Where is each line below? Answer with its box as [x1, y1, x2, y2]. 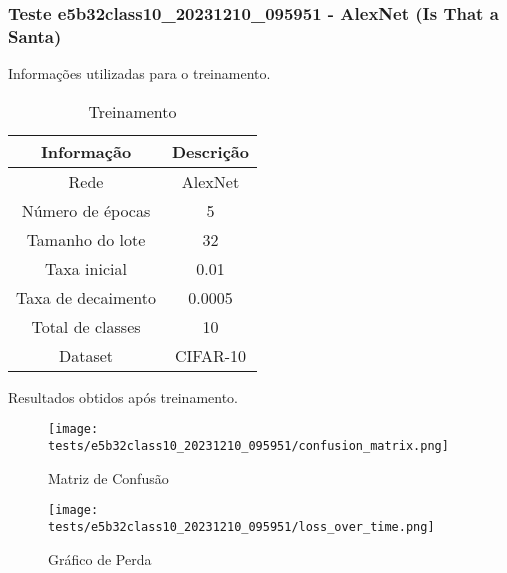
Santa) [8, 23, 62, 48]
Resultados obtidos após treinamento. [8, 386, 238, 407]
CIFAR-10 [174, 343, 247, 367]
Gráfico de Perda [48, 548, 152, 569]
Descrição [171, 139, 249, 163]
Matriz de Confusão [48, 467, 169, 488]
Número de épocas [21, 198, 151, 222]
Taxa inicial [45, 256, 127, 280]
